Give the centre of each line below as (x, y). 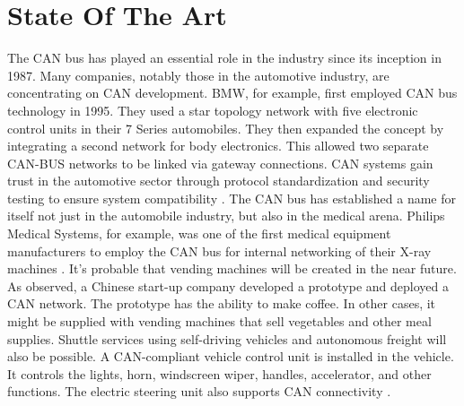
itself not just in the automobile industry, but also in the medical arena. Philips (226, 216)
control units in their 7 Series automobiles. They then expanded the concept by (226, 128)
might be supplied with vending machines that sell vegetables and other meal (219, 321)
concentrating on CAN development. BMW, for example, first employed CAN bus (232, 93)
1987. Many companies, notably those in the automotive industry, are (198, 75)
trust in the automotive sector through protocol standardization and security (219, 181)
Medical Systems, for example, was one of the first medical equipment (199, 233)
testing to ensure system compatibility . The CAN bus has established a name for (232, 198)
